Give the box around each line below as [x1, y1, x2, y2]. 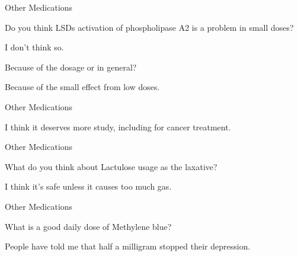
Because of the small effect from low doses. [5, 81, 160, 93]
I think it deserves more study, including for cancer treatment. [5, 120, 231, 133]
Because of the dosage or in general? [5, 60, 137, 73]
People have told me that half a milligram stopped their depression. [5, 240, 251, 252]
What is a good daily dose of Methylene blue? [5, 220, 172, 232]
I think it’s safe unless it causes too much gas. [5, 180, 172, 193]
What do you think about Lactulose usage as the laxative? [5, 160, 217, 172]
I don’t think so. [5, 41, 64, 53]
